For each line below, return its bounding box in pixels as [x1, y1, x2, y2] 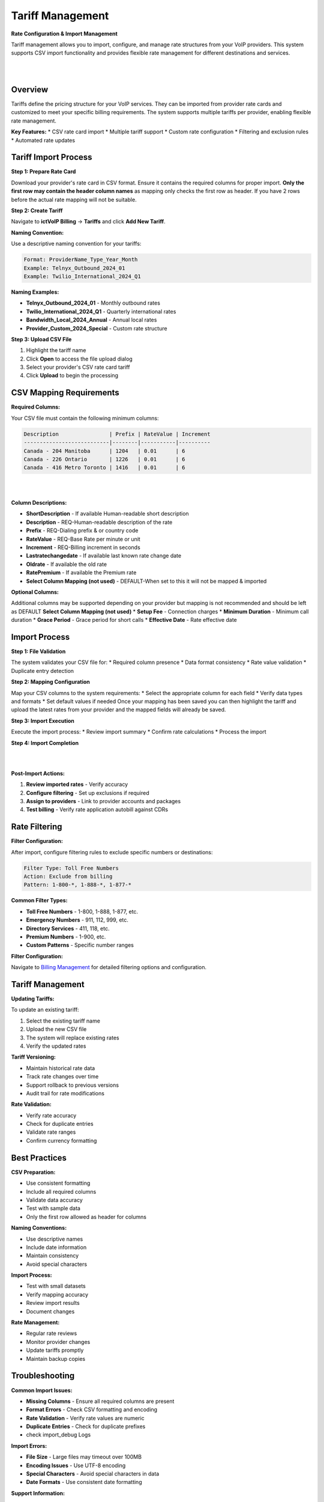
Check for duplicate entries [26, 1120, 94, 1128]
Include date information [26, 1244, 87, 1251]
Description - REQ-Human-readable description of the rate [26, 518, 173, 526]
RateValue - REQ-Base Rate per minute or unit [26, 535, 140, 543]
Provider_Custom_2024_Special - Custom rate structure [26, 324, 167, 332]
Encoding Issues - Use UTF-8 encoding [26, 1462, 126, 1469]
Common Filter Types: [11, 897, 68, 904]
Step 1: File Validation [11, 648, 66, 655]
